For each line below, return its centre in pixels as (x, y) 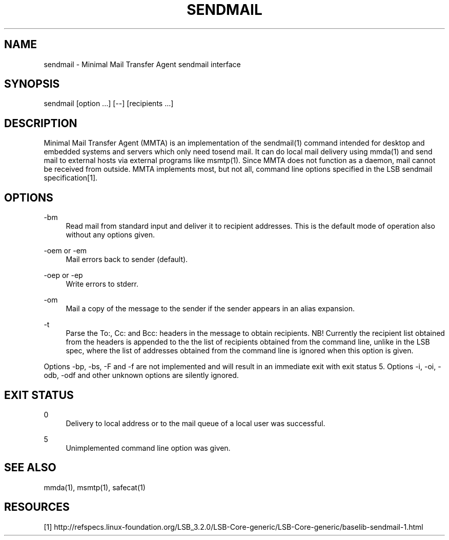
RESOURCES (37, 507)
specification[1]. (71, 178)
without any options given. (110, 235)
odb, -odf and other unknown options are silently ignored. (141, 375)
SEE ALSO (30, 468)
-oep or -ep (63, 275)
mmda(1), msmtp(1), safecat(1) (95, 487)
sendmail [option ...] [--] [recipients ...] (109, 104)
